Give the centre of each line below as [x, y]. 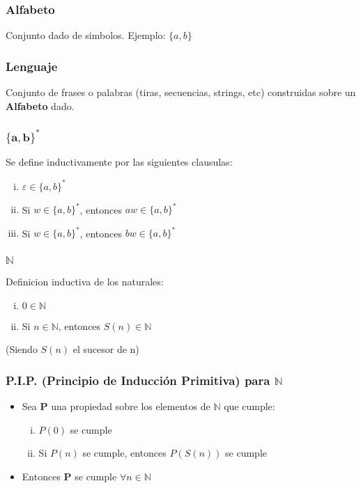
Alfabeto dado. [40, 105]
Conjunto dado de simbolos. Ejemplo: [86, 35]
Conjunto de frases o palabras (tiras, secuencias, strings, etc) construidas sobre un [181, 92]
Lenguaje [32, 66]
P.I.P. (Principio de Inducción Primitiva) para [138, 380]
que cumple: [249, 406]
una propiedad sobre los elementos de [131, 406]
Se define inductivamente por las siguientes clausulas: [119, 162]
